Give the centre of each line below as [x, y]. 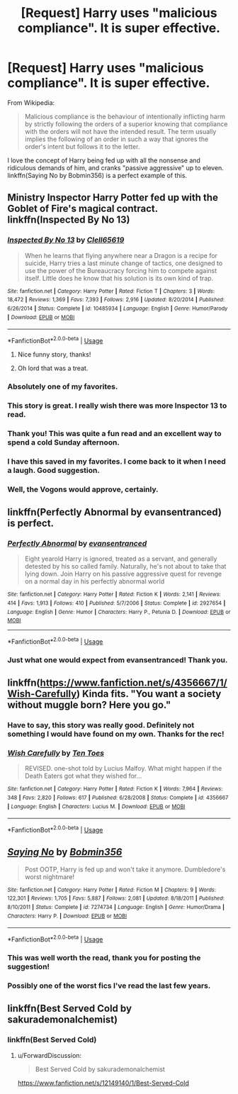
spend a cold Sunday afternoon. [64, 442]
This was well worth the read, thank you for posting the [104, 958]
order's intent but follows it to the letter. [82, 146]
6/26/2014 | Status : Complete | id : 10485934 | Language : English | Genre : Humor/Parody [118, 308]
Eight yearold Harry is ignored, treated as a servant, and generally [121, 559]
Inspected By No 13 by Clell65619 [66, 240]
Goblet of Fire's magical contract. [83, 209]
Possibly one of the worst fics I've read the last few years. [109, 986]
